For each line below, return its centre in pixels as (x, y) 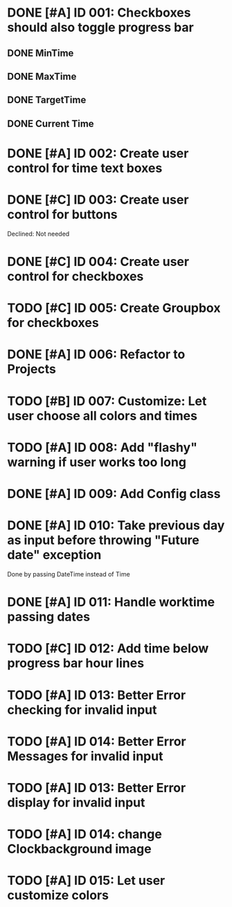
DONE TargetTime (47, 100)
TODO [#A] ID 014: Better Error (97, 741)
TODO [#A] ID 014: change (85, 835)
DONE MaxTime (42, 77)
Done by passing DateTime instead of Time (69, 574)
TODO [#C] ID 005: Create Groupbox (114, 308)
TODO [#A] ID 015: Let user (86, 881)
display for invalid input (76, 802)
